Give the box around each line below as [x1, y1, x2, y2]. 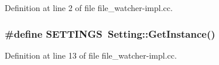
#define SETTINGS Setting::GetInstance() [5, 26, 215, 41]
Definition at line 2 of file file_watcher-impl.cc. [5, 2, 173, 13]
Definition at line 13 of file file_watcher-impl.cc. [5, 49, 177, 61]
